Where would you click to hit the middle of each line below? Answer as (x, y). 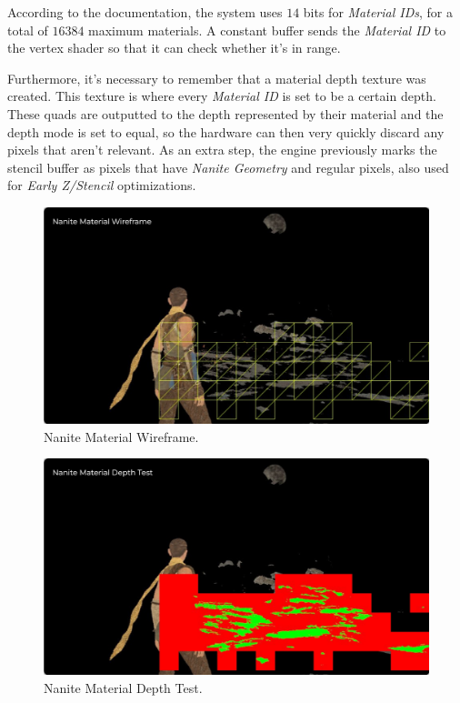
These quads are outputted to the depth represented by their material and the (225, 113)
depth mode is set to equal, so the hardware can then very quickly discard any (226, 131)
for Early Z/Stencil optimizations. (102, 185)
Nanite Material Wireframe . (121, 436)
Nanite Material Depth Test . (123, 687)
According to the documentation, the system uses (145, 12)
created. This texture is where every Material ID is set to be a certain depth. (222, 96)
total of (28, 30)
